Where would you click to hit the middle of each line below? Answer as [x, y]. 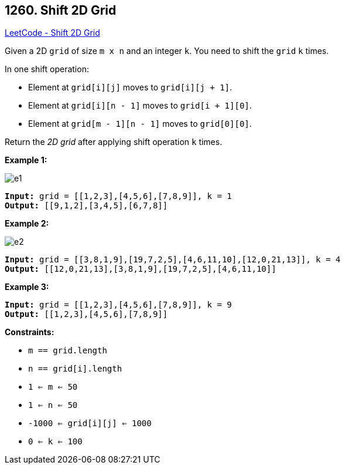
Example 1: [26, 160]
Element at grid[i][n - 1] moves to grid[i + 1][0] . [140, 106]
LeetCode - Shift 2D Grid [52, 33]
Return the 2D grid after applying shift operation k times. [114, 142]
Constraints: [30, 332]
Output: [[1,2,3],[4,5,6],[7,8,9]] [86, 314]
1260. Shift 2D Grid [61, 10]
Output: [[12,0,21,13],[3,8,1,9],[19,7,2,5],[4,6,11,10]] [141, 269]
